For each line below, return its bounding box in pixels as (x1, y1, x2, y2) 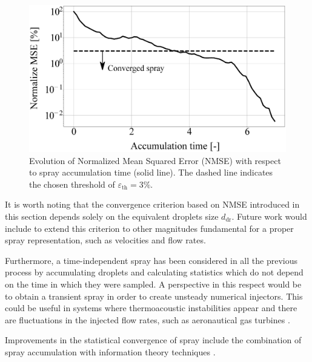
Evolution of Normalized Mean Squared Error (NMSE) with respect (29, 154, 281, 166)
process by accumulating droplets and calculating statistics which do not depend (5, 266, 304, 278)
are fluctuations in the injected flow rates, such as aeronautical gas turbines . (5, 313, 290, 326)
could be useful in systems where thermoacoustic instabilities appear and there (5, 301, 297, 314)
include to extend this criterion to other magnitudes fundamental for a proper (5, 222, 294, 234)
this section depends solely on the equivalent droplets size (5, 210, 219, 223)
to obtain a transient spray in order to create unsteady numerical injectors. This (5, 289, 303, 302)
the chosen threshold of (29, 177, 115, 190)
